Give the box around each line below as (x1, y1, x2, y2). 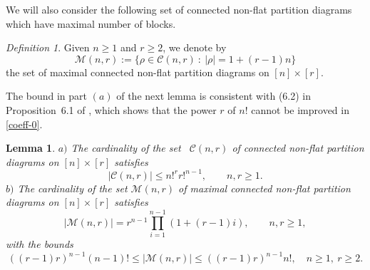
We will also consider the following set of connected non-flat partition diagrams (6, 2, 352, 16)
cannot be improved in (251, 102, 349, 117)
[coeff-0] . (6, 116, 43, 131)
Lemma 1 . (6, 140, 56, 155)
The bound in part (6, 88, 88, 103)
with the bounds (6, 237, 73, 251)
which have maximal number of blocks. (6, 16, 176, 31)
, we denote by (163, 40, 227, 55)
